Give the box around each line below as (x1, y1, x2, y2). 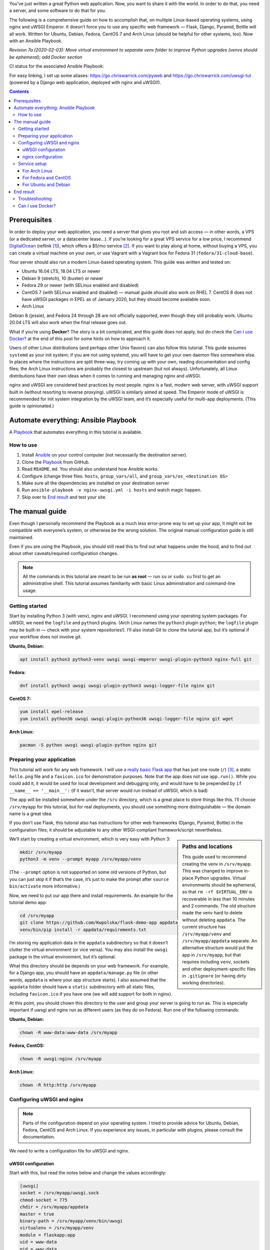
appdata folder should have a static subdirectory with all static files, (9, 984, 155, 990)
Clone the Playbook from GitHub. (21, 459, 90, 465)
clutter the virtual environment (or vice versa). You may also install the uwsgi (9, 946, 168, 952)
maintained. (9, 534, 33, 540)
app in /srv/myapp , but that (182, 951, 241, 957)
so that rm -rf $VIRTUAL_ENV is (182, 889, 252, 895)
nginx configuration (22, 153, 62, 159)
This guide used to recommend (182, 854, 247, 860)
